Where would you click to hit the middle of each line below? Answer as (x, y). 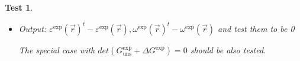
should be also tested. (228, 50)
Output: (33, 29)
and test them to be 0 (256, 29)
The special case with (57, 50)
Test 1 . (19, 7)
